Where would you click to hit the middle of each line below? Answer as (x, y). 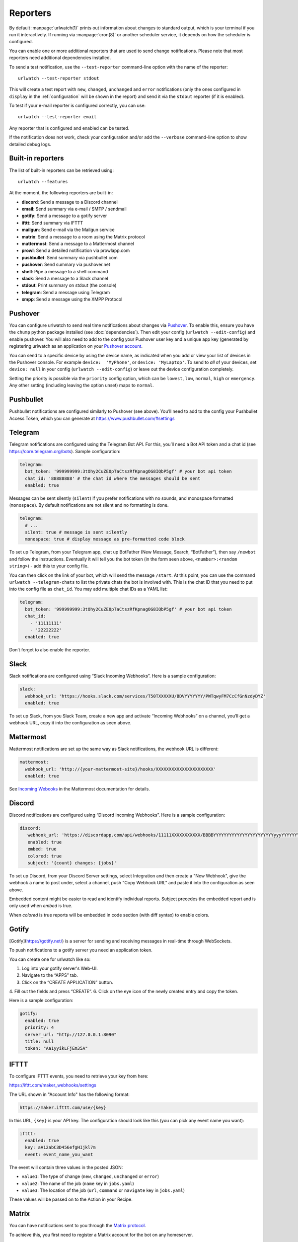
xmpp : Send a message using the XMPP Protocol (72, 299)
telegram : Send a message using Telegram (66, 292)
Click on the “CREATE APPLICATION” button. (68, 982)
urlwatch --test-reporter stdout (59, 78)
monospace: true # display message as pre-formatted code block (105, 539)
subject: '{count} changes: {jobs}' (72, 863)
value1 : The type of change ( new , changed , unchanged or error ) (90, 1176)
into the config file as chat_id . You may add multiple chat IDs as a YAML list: (88, 589)
